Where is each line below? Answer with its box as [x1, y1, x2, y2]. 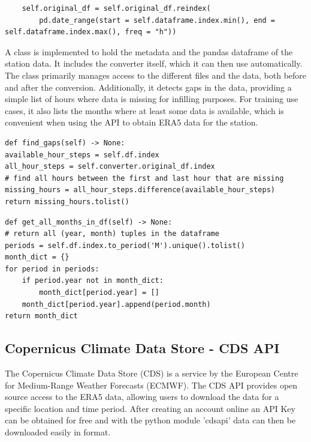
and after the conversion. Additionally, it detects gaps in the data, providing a [5, 80, 292, 93]
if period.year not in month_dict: [22, 276, 164, 285]
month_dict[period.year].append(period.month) [22, 300, 211, 309]
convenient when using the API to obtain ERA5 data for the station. [5, 116, 258, 129]
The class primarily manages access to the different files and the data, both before [5, 68, 307, 81]
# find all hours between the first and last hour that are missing [5, 174, 284, 183]
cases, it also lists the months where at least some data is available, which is [5, 104, 284, 117]
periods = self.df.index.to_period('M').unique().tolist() [5, 241, 245, 250]
